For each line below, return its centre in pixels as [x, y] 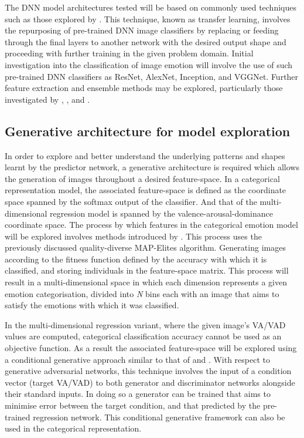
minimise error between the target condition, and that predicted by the [133, 405]
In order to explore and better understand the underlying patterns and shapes [145, 155]
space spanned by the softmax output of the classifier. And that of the [131, 201]
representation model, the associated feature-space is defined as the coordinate [146, 190]
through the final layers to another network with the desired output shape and [146, 41]
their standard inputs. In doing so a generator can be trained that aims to [138, 394]
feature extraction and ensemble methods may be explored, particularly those [144, 88]
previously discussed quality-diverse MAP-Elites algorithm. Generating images [145, 247]
